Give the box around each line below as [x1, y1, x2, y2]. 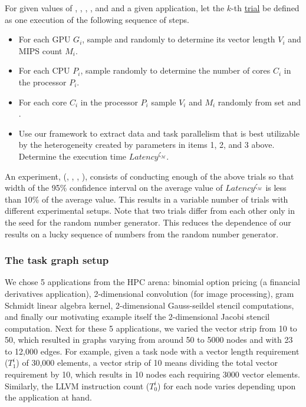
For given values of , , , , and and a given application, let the [5, 2, 225, 14]
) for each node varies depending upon [157, 379, 296, 392]
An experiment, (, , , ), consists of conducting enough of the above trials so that [5, 170, 294, 182]
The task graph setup [5, 253, 109, 267]
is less [265, 181, 287, 194]
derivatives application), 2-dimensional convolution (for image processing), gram [5, 287, 294, 299]
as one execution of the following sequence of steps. [5, 13, 189, 25]
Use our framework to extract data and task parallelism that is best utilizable [18, 127, 300, 139]
